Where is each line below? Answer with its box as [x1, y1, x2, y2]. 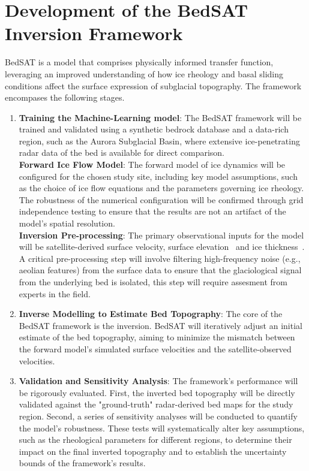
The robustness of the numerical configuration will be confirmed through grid [19, 193, 304, 206]
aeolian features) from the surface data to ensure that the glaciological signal [19, 264, 302, 276]
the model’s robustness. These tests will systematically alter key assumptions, [19, 421, 305, 434]
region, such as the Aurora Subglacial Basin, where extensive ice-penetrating [19, 134, 300, 147]
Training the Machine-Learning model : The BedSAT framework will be [19, 111, 302, 123]
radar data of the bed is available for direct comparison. [19, 146, 224, 159]
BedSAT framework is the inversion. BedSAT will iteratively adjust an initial [19, 319, 302, 331]
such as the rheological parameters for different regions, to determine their [19, 433, 292, 446]
